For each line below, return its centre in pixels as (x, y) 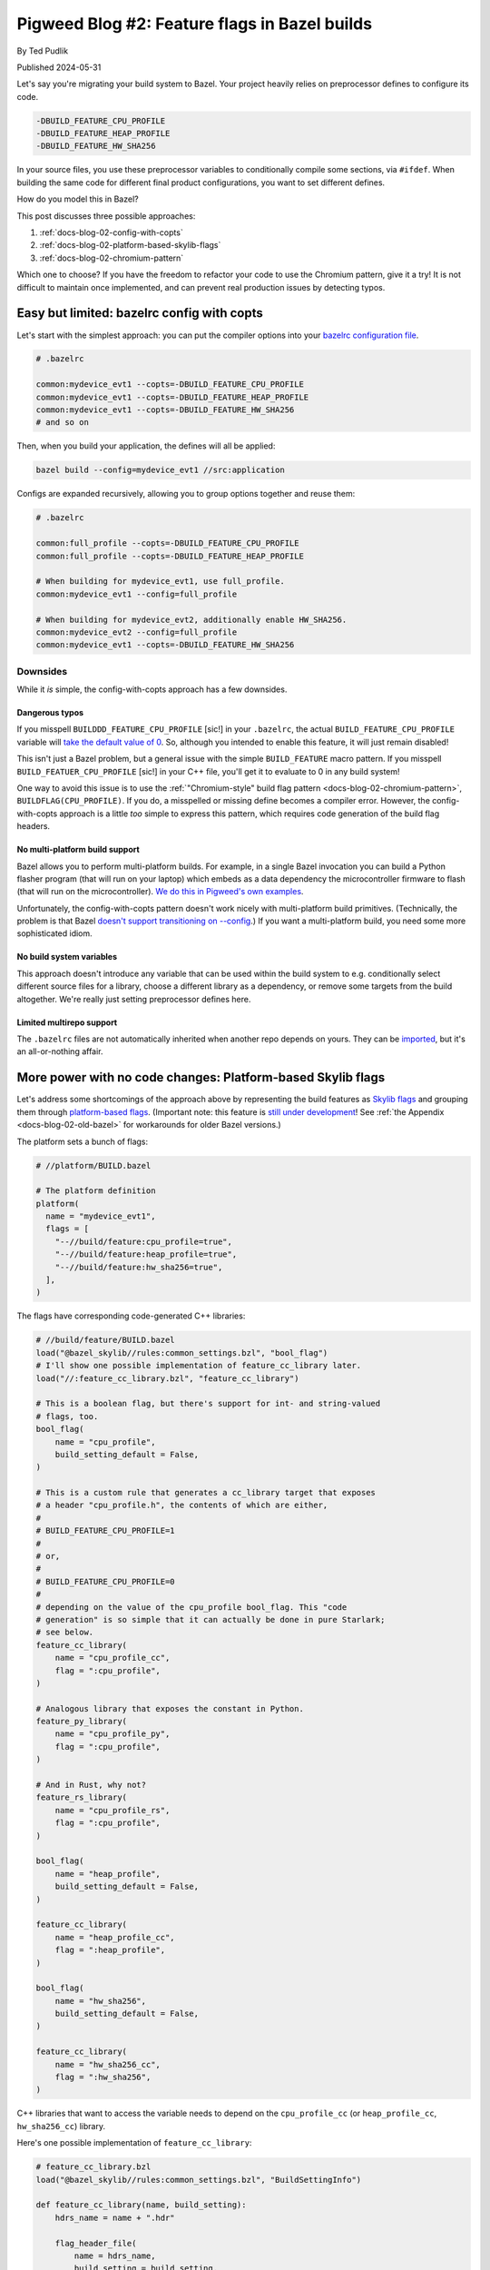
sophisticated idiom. (54, 933)
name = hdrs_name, (115, 2255)
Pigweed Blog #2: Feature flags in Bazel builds (194, 24)
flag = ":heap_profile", (110, 1950)
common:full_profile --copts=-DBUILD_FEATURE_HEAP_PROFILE (170, 556)
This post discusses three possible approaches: (106, 216)
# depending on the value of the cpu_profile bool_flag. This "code (191, 1607)
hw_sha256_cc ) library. (61, 2126)
